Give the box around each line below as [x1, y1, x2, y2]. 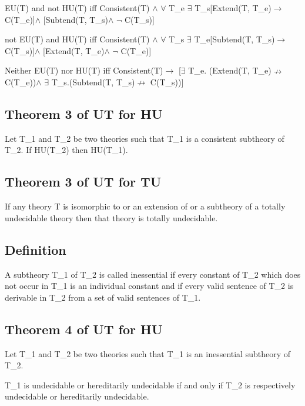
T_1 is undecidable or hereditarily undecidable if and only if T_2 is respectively [5, 378, 296, 391]
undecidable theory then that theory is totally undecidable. [5, 211, 218, 224]
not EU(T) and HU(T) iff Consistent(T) [5, 33, 150, 45]
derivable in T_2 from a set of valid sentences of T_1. [5, 291, 201, 303]
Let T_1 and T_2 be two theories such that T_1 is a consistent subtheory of [5, 132, 284, 144]
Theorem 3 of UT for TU [5, 172, 162, 191]
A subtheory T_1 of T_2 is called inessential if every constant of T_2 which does [5, 268, 301, 280]
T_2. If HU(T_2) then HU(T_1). [5, 144, 128, 156]
